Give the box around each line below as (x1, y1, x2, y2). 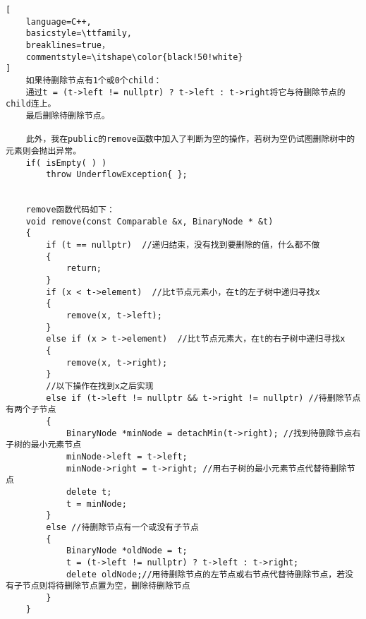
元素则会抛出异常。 (6, 145, 82, 156)
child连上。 (6, 99, 56, 109)
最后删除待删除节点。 (25, 110, 110, 121)
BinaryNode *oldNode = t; (66, 546, 188, 556)
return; (66, 263, 102, 274)
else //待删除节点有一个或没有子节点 (46, 522, 199, 532)
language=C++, (25, 16, 92, 27)
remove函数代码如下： (25, 205, 115, 215)
